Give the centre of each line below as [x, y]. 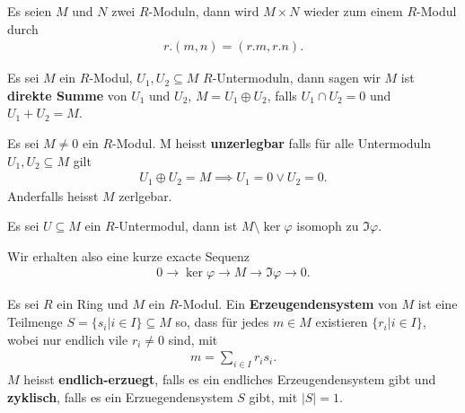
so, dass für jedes [222, 322]
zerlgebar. [145, 195]
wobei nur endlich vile [68, 339]
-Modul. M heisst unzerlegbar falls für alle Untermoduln [272, 143]
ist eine [438, 304]
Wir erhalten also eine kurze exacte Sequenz [129, 255]
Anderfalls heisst [53, 195]
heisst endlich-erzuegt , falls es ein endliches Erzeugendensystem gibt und [230, 379]
